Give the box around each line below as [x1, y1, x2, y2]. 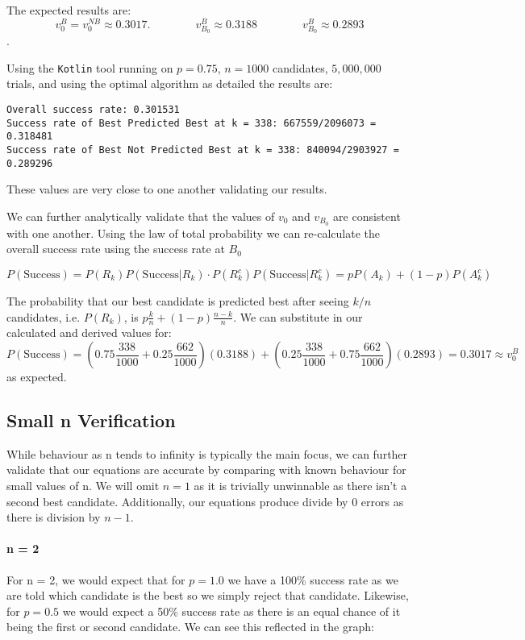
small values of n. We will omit [6, 477, 160, 493]
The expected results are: [6, 2, 131, 18]
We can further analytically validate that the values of [6, 207, 275, 224]
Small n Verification [6, 408, 176, 432]
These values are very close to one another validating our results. [6, 181, 327, 197]
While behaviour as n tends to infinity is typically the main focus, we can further [6, 445, 408, 462]
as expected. [6, 368, 67, 385]
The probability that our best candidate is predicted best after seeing [6, 293, 349, 309]
